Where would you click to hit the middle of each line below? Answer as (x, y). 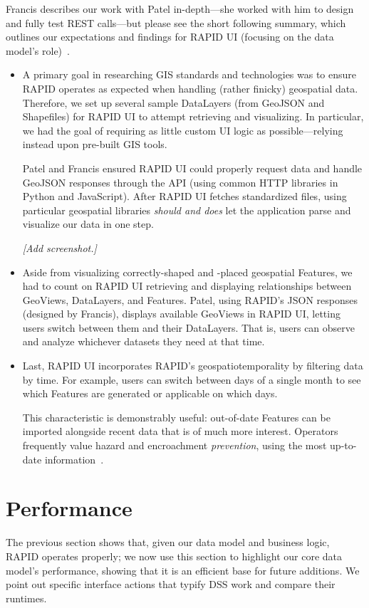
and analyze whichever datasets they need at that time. (144, 341)
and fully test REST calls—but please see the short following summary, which (176, 22)
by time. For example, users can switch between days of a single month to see (192, 379)
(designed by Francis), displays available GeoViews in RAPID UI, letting (181, 314)
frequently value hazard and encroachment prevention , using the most (175, 445)
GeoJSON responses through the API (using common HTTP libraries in (180, 182)
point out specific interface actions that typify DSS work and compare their (171, 584)
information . (74, 459)
